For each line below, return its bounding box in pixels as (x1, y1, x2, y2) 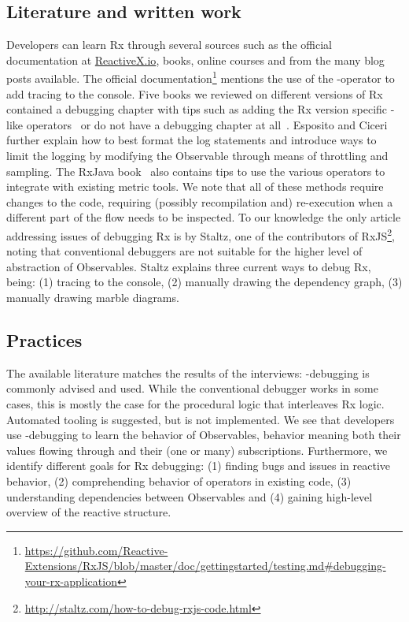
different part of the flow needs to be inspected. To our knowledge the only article (6, 209, 401, 225)
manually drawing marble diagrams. (6, 289, 179, 306)
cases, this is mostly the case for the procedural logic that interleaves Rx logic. (6, 396, 385, 412)
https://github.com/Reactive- (24, 542, 168, 558)
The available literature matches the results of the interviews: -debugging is (6, 364, 370, 381)
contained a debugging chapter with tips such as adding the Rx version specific (6, 101, 388, 117)
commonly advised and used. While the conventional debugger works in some (6, 380, 378, 397)
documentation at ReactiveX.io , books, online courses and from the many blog (6, 51, 385, 68)
